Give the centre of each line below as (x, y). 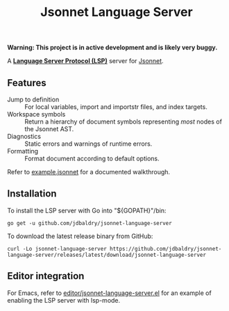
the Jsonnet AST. (49, 129)
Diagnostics (24, 136)
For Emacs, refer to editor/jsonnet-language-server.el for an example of (109, 293)
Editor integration (46, 276)
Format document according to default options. (92, 158)
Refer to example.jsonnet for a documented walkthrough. (89, 172)
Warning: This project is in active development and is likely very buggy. (112, 48)
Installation (32, 194)
